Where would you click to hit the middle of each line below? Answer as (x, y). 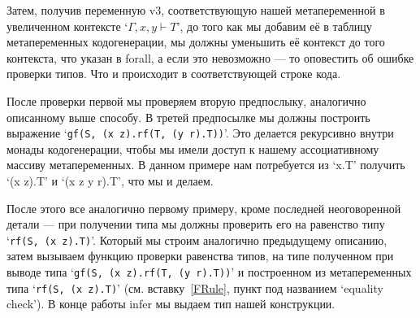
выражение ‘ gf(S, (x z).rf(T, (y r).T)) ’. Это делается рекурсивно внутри (200, 133)
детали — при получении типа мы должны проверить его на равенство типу (196, 224)
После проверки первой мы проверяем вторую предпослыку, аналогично (186, 100)
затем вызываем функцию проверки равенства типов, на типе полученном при (200, 256)
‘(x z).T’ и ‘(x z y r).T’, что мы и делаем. (110, 181)
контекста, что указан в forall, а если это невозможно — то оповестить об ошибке (210, 57)
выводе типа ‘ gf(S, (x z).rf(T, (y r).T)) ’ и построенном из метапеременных (209, 272)
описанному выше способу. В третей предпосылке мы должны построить (188, 117)
